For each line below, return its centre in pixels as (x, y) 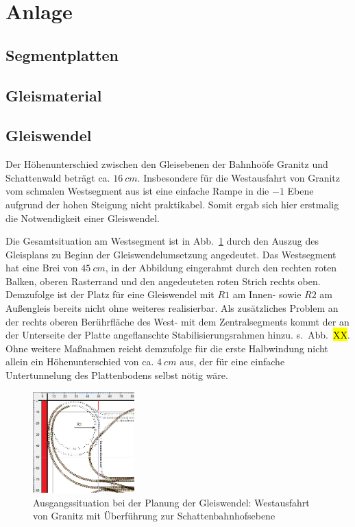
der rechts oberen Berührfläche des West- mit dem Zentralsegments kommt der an (177, 321)
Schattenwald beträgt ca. (58, 177)
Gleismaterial (54, 95)
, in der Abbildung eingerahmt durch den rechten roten (221, 268)
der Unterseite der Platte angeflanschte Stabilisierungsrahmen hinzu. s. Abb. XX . (178, 335)
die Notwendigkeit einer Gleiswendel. (83, 218)
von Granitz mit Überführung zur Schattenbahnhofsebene (154, 516)
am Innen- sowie (267, 294)
